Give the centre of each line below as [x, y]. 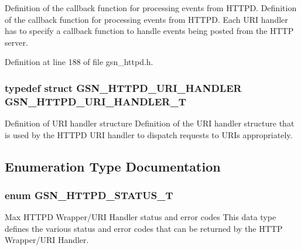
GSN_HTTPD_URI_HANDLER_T [95, 101]
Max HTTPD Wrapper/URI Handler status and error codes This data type [141, 217]
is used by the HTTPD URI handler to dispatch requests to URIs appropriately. [149, 134]
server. [16, 42]
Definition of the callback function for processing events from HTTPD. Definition [151, 8]
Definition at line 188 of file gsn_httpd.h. [79, 62]
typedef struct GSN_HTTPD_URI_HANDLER [123, 88]
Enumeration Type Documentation [113, 166]
